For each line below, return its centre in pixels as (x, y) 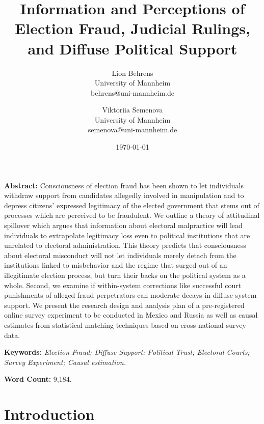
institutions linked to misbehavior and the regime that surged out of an (116, 265)
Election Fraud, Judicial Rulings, (133, 28)
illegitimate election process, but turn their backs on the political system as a (125, 275)
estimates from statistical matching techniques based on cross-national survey (125, 324)
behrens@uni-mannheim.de (133, 92)
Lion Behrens (133, 73)
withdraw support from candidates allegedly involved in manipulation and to (124, 195)
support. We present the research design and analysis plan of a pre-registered (124, 305)
